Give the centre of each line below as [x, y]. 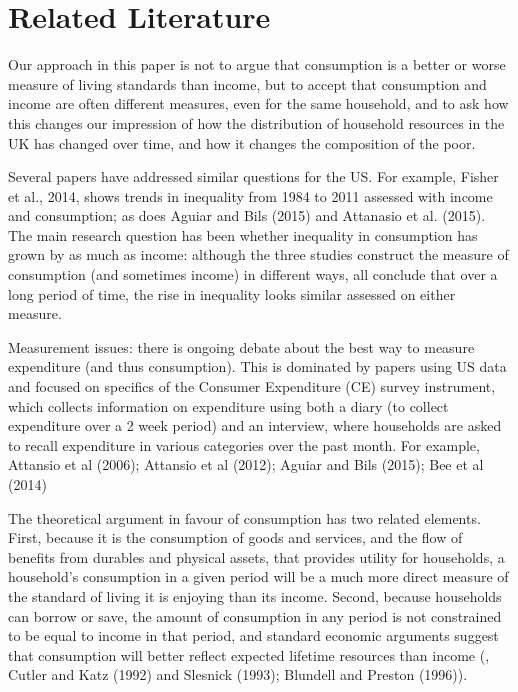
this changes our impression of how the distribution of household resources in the [256, 122]
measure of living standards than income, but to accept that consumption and [247, 83]
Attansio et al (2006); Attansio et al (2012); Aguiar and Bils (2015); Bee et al [246, 464]
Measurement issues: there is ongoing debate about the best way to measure [241, 346]
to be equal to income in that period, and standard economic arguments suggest [253, 635]
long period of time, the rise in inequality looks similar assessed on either [232, 293]
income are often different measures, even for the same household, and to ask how [258, 103]
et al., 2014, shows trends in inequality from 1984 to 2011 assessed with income [250, 195]
